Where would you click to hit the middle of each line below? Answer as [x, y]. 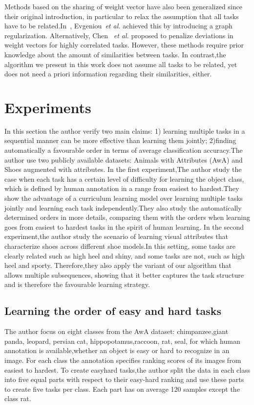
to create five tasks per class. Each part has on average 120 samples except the [122, 389]
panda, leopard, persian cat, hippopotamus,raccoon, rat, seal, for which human [122, 341]
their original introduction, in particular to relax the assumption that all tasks [122, 16]
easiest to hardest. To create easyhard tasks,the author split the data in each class [127, 369]
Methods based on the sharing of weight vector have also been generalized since [123, 6]
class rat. [18, 398]
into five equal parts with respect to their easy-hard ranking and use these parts [124, 379]
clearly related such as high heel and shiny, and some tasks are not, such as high [125, 255]
